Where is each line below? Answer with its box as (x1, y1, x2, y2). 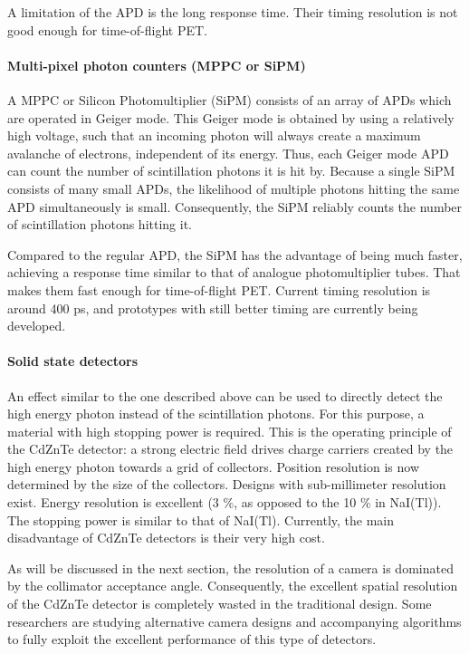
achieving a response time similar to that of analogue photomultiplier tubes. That (7, 263, 461, 282)
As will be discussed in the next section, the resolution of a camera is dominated (7, 558, 454, 577)
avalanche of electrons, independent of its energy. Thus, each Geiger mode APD (7, 143, 449, 162)
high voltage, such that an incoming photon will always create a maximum (7, 126, 421, 145)
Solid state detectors (7, 351, 139, 370)
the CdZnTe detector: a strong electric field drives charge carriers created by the (7, 439, 454, 458)
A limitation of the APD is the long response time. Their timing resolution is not (7, 3, 458, 21)
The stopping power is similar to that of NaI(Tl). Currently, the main (7, 510, 395, 529)
